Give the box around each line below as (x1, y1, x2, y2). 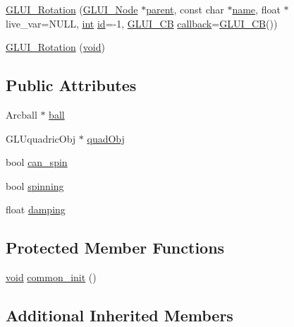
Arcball (6, 107, 37, 121)
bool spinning (6, 178, 64, 193)
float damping (6, 202, 66, 217)
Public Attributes (6, 74, 137, 96)
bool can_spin (6, 155, 68, 170)
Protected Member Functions (6, 237, 225, 258)
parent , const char (146, 2, 224, 16)
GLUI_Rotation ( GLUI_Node (6, 2, 138, 16)
